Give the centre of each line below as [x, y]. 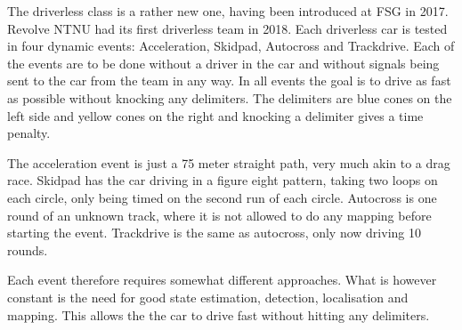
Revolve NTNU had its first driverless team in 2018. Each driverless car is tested [227, 28]
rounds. [28, 250]
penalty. [29, 133]
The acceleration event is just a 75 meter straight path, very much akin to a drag [229, 162]
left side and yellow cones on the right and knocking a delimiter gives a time [215, 115]
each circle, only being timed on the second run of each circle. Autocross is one [222, 197]
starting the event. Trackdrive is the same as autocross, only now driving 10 [214, 233]
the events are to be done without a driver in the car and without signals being [223, 63]
